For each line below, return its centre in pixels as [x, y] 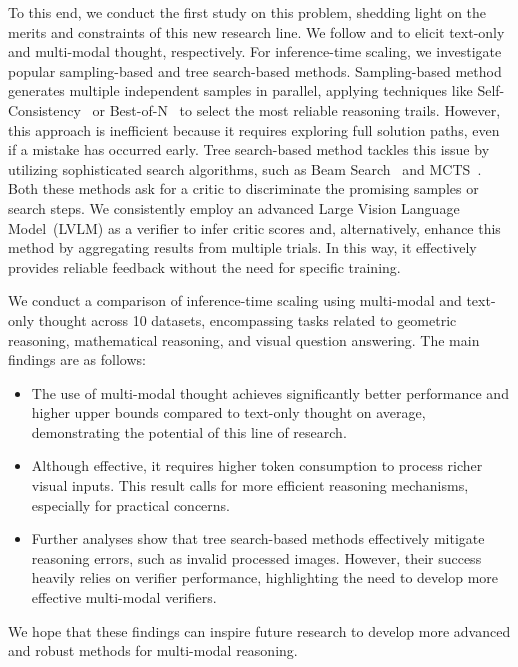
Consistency [44, 109]
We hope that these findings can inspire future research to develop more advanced [259, 630]
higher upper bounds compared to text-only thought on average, [228, 412]
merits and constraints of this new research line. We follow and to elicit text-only [256, 31]
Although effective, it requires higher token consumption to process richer [257, 465]
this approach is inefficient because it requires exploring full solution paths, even [254, 129]
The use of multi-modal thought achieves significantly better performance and [270, 392]
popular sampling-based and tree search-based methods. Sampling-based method [255, 70]
